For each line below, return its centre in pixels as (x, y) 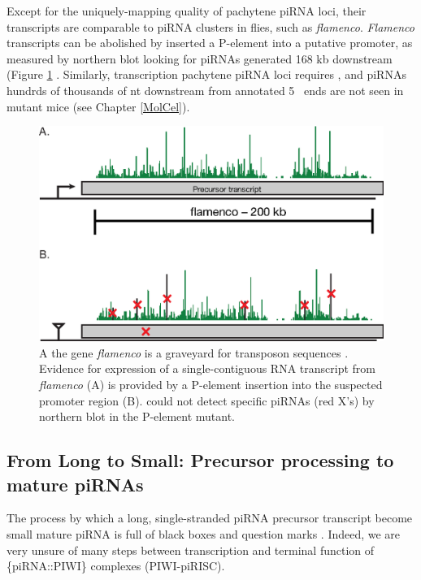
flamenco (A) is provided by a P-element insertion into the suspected (211, 384)
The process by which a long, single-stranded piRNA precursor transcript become (210, 518)
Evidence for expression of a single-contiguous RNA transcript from (207, 368)
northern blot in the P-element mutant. (137, 416)
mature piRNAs (75, 484)
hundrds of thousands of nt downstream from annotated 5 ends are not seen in (205, 90)
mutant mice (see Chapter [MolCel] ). (98, 106)
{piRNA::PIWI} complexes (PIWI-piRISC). (116, 566)
